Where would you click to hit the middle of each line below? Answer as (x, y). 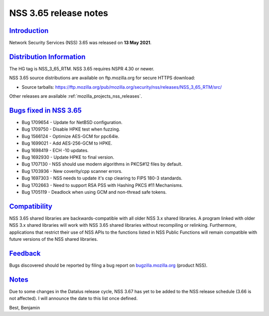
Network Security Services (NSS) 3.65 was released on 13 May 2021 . (80, 43)
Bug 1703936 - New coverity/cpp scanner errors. (72, 171)
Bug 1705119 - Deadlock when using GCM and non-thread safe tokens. (94, 192)
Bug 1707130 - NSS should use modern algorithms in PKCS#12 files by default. (102, 164)
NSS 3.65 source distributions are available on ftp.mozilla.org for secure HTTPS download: (102, 78)
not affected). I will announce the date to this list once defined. (73, 299)
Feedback (25, 253)
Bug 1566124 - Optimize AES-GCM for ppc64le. (70, 136)
